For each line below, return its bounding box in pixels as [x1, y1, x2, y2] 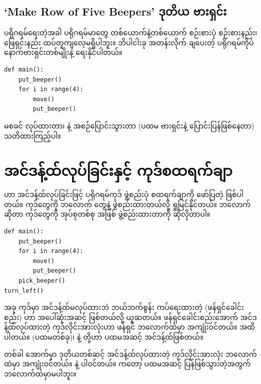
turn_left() [4, 287, 44, 294]
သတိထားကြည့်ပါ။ [4, 130, 61, 141]
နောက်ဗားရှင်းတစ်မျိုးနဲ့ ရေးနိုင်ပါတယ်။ [4, 47, 122, 57]
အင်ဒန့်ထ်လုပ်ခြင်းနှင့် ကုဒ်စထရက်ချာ [4, 160, 233, 180]
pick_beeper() [18, 277, 66, 285]
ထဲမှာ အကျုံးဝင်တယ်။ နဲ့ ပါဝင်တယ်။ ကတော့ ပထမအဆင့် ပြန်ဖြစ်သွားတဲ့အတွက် [4, 358, 251, 369]
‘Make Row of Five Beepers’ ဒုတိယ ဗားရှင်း [4, 4, 227, 19]
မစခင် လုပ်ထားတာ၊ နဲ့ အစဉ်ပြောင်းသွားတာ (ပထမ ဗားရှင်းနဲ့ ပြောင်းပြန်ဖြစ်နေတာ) [4, 120, 254, 131]
